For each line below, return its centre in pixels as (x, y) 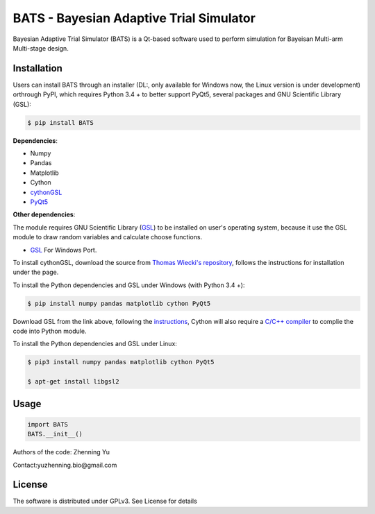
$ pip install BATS (60, 122)
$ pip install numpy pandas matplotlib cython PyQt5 (119, 303)
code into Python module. (50, 331)
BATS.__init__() (55, 434)
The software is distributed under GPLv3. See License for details (105, 501)
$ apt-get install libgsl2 (73, 382)
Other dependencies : (44, 214)
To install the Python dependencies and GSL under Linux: (95, 344)
